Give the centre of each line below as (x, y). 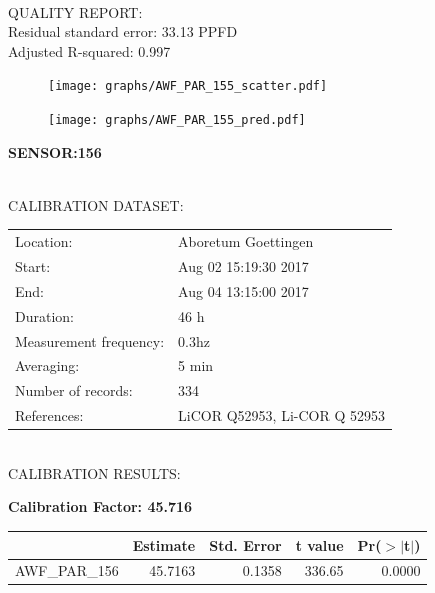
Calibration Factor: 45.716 (100, 506)
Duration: (44, 315)
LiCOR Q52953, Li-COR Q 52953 (281, 415)
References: (49, 415)
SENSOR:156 (55, 151)
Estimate (164, 544)
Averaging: (47, 365)
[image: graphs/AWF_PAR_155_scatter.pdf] (188, 86)
